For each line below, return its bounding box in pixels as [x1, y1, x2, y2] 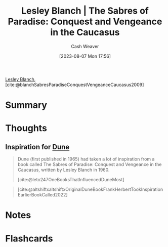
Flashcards [5, 233, 53, 244]
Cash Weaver [71, 43, 99, 49]
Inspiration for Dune [5, 142, 70, 151]
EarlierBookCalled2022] [17, 192, 68, 198]
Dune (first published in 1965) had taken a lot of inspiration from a [17, 156, 155, 162]
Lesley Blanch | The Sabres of [21, 5, 149, 17]
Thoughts [5, 122, 47, 134]
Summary [5, 99, 47, 111]
